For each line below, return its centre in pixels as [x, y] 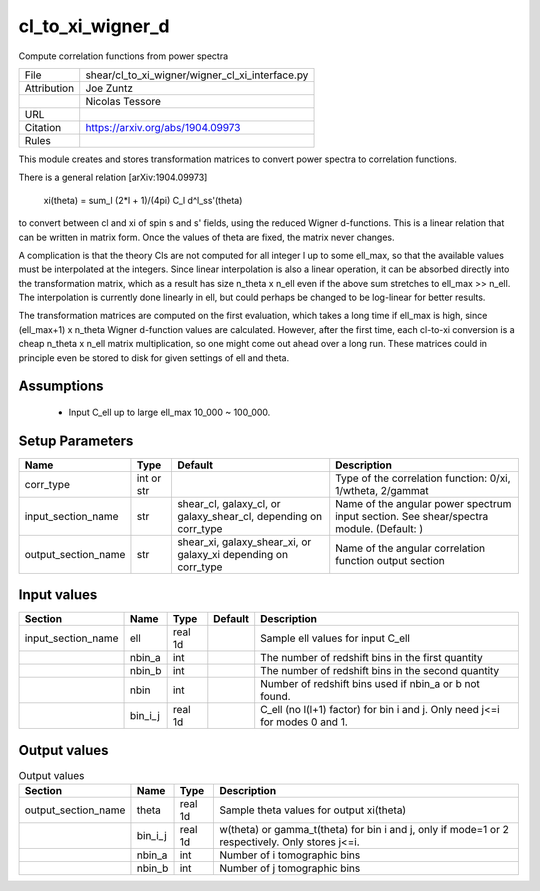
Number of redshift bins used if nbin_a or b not [370, 684]
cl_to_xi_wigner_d [94, 26]
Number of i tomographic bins [290, 855]
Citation [43, 127]
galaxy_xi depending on [232, 554]
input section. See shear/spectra [412, 516]
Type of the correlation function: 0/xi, [423, 478]
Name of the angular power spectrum [423, 503]
